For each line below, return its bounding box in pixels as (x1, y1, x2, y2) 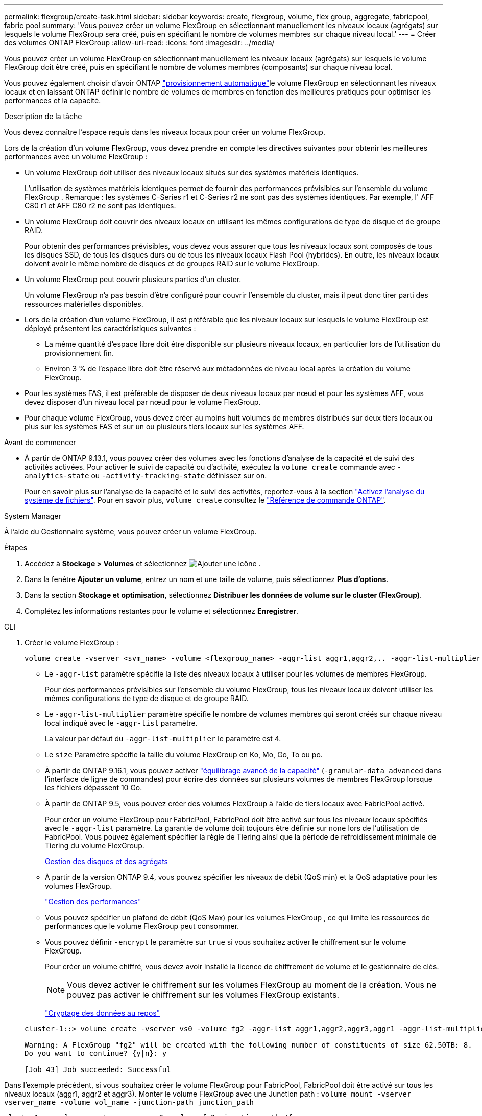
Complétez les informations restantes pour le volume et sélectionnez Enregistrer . (25, 607, 298, 615)
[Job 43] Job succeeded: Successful (25, 1065, 171, 1074)
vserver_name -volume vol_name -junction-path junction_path (4, 1098, 254, 1106)
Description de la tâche (4, 112, 82, 121)
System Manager (4, 511, 61, 520)
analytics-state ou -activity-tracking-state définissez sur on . (25, 471, 267, 480)
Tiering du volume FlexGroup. (45, 841, 144, 850)
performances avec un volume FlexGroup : (4, 152, 148, 161)
